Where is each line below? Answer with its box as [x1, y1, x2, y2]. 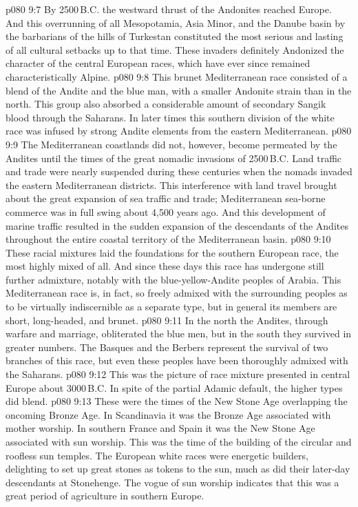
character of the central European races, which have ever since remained [6, 56, 310, 70]
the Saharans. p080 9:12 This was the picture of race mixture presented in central [6, 367, 350, 381]
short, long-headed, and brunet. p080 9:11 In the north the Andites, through [6, 312, 328, 327]
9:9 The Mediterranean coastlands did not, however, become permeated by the [6, 137, 337, 151]
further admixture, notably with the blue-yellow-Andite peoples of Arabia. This [6, 272, 341, 286]
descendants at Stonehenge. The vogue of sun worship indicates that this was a [6, 475, 339, 489]
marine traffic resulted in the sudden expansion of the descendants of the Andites [6, 218, 348, 232]
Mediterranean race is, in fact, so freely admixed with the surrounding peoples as [6, 286, 348, 300]
